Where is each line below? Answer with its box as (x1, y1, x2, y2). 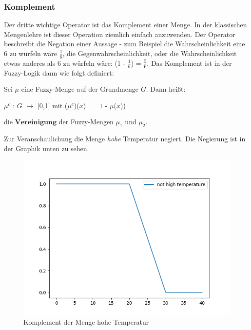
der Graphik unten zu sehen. (4, 143, 89, 153)
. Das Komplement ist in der (147, 58, 232, 68)
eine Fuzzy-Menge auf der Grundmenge (21, 84, 139, 94)
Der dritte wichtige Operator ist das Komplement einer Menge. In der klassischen (4, 19, 247, 30)
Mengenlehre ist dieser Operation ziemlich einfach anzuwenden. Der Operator (4, 29, 235, 39)
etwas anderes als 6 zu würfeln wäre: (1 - (4, 58, 126, 68)
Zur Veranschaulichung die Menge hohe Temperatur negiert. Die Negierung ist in (4, 134, 246, 144)
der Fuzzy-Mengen (58, 116, 114, 127)
